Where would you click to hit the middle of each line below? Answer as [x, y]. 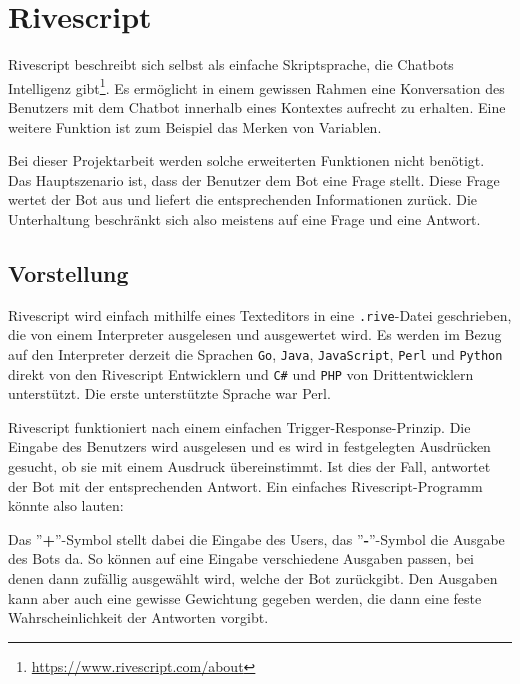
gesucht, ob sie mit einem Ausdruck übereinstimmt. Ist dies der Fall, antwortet [249, 466]
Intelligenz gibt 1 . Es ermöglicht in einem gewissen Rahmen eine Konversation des [256, 86]
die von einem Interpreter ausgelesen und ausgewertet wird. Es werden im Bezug [255, 334]
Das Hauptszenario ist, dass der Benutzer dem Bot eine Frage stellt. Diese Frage [254, 179]
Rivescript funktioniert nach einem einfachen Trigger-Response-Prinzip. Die [239, 426]
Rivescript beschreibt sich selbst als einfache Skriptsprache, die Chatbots [231, 64]
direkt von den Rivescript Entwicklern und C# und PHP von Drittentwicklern [241, 373]
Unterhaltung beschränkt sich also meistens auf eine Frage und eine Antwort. [244, 218]
